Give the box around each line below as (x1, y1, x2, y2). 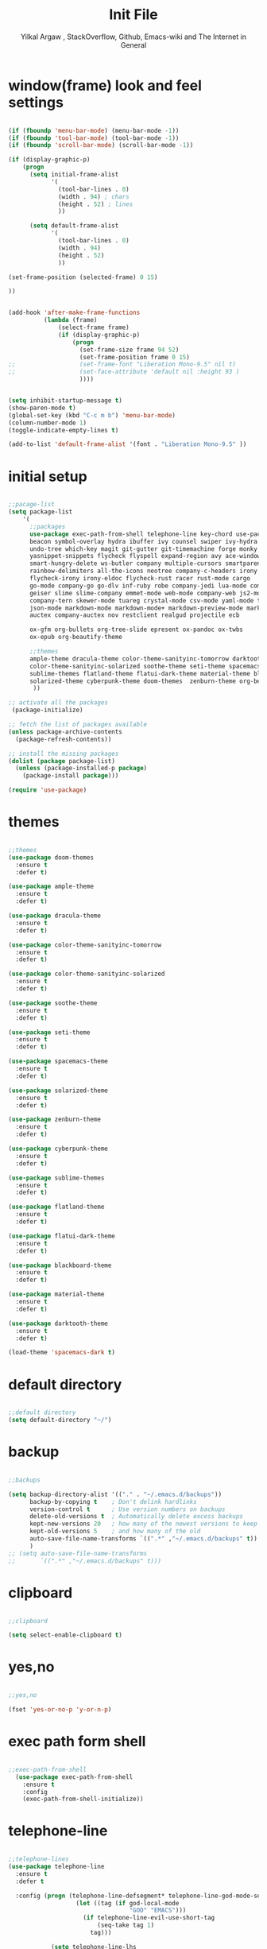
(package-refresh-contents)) (15, 735, 112, 743)
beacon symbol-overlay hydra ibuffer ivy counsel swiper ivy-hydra (29, 537, 258, 545)
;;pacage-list (8, 501, 56, 509)
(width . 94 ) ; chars (58, 192, 130, 200)
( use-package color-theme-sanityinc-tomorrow (8, 940, 161, 949)
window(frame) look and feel (8, 76, 203, 95)
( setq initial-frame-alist (29, 171, 119, 179)
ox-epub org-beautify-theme (29, 634, 123, 641)
